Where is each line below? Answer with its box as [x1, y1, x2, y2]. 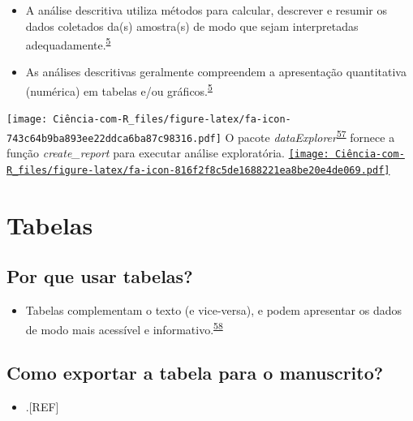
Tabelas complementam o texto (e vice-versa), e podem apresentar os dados [25, 302, 402, 319]
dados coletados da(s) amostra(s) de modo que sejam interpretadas [25, 17, 359, 34]
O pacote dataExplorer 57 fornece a [225, 126, 395, 145]
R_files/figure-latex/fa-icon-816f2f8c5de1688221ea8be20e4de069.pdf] [6, 164, 390, 176]
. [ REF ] [25, 398, 59, 415]
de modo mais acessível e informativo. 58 [25, 318, 223, 337]
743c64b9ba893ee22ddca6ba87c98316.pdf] [6, 132, 222, 144]
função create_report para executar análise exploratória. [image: [6, 144, 329, 161]
